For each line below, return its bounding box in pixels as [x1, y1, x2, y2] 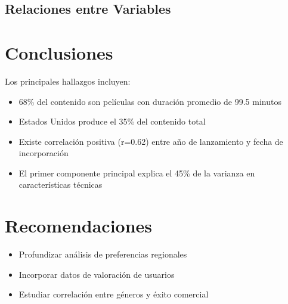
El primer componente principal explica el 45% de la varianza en [18, 166, 255, 179]
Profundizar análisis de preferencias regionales [18, 248, 187, 260]
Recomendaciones [5, 213, 153, 238]
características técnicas [18, 178, 103, 191]
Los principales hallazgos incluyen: [5, 75, 131, 87]
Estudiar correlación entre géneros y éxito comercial [18, 288, 209, 300]
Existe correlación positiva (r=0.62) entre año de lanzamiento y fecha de [18, 135, 283, 147]
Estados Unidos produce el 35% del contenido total [18, 115, 206, 128]
